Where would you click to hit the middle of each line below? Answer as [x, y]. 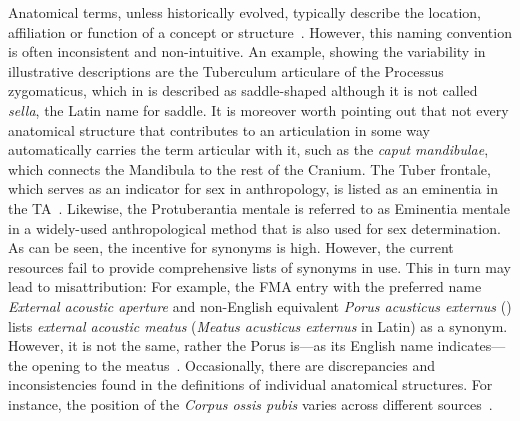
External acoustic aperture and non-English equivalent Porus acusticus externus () [260, 305]
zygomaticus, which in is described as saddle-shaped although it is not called [243, 90]
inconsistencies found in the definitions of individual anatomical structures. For [250, 384]
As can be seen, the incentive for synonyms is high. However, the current [231, 247]
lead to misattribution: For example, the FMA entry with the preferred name [245, 286]
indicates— [471, 345]
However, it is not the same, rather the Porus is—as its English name [220, 345]
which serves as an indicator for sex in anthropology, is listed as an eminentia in [253, 188]
